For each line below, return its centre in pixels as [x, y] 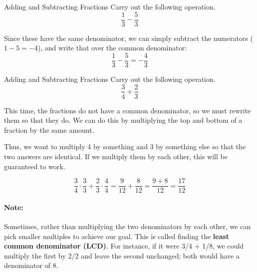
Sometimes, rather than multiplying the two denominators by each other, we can [128, 226]
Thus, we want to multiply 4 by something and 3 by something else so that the [125, 146]
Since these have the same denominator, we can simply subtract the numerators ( [129, 38]
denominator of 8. [31, 265]
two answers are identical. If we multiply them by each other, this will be [116, 156]
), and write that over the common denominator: [112, 48]
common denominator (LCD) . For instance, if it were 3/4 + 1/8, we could [124, 246]
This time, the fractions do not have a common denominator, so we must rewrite [128, 110]
